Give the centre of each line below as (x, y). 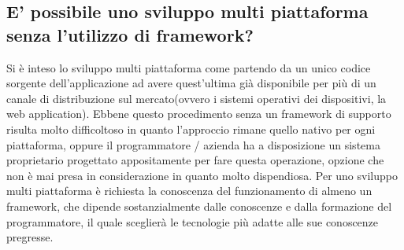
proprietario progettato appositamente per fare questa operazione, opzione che (195, 160)
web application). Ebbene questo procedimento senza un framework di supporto (199, 114)
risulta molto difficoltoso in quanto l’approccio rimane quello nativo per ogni (191, 129)
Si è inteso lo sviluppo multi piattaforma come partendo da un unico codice (189, 67)
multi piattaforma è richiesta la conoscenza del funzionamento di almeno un (189, 191)
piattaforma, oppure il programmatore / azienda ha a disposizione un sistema (193, 144)
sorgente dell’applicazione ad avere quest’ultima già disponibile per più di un (191, 83)
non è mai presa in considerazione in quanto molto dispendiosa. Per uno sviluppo (202, 175)
